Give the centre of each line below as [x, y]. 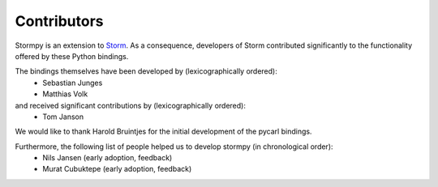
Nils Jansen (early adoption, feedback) [107, 158]
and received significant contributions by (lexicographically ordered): [131, 105]
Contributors [60, 21]
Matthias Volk [65, 94]
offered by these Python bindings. [72, 56]
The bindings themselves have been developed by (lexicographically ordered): [146, 71]
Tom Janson [63, 117]
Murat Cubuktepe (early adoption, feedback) [117, 169]
